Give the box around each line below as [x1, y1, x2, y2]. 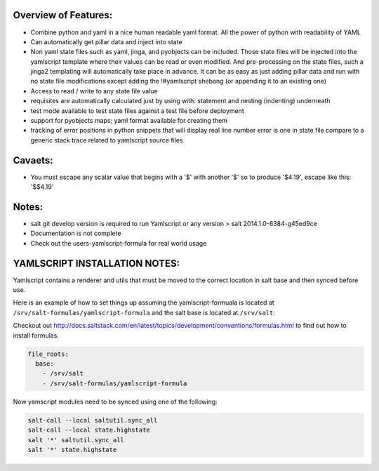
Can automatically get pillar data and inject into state [30, 37, 182, 46]
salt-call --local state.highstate [27, 426, 150, 434]
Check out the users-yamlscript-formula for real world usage [30, 239, 207, 247]
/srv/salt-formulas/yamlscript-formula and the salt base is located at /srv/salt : [13, 308, 275, 317]
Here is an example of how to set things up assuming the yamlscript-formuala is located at [13, 298, 275, 307]
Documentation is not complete [30, 229, 121, 238]
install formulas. [13, 331, 60, 340]
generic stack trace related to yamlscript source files [30, 135, 183, 144]
